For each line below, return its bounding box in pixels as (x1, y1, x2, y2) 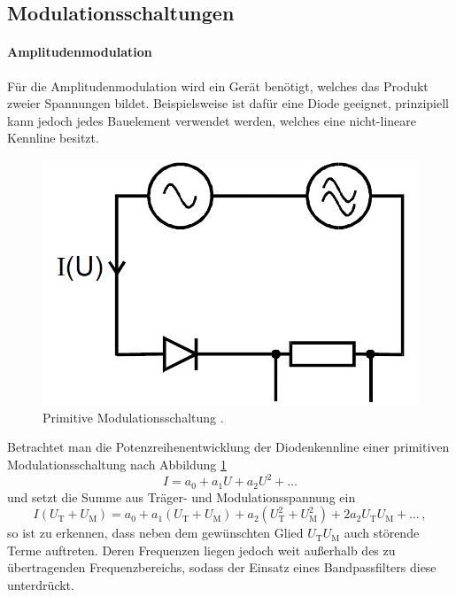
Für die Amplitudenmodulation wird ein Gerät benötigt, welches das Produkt (7, 76, 429, 95)
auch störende (344, 523, 420, 542)
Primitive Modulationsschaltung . (43, 407, 224, 426)
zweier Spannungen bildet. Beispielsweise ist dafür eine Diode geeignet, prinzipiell (7, 94, 449, 112)
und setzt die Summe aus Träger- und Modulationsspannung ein (7, 487, 356, 506)
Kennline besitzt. (7, 128, 99, 147)
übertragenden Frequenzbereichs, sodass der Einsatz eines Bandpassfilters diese (7, 558, 437, 577)
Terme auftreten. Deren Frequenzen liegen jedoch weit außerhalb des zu (7, 540, 396, 559)
